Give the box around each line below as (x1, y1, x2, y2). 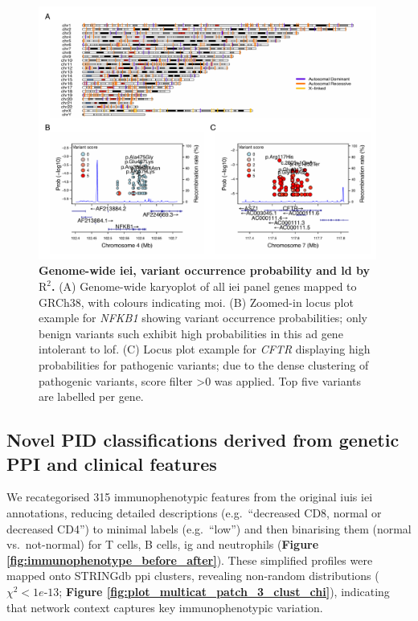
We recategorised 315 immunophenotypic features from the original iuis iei (6, 488, 373, 505)
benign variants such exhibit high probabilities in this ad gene (39, 325, 343, 341)
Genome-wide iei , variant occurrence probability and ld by (39, 262, 371, 279)
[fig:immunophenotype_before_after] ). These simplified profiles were (6, 551, 373, 568)
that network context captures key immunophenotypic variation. (6, 599, 323, 615)
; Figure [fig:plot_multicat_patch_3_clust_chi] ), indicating (59, 582, 390, 599)
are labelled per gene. (39, 388, 144, 405)
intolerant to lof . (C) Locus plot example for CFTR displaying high (39, 341, 371, 357)
